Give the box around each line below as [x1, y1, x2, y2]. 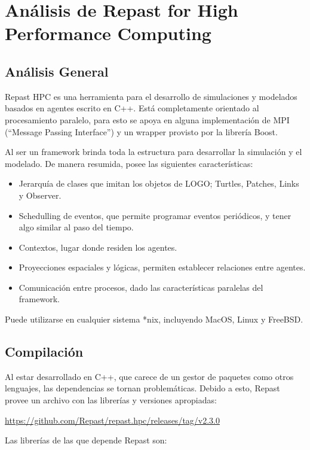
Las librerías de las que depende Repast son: [5, 434, 167, 446]
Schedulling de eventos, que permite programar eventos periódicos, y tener [19, 209, 291, 221]
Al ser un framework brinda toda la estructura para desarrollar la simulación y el [5, 145, 302, 158]
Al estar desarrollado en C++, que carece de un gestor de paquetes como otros [5, 370, 294, 382]
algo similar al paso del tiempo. [19, 221, 134, 233]
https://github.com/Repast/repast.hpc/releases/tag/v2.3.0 [5, 413, 220, 426]
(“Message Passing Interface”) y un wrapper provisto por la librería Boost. [5, 125, 278, 138]
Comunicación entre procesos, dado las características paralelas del [19, 281, 263, 293]
